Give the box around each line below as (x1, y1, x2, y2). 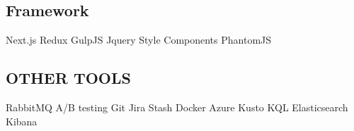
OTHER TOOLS (6, 67, 131, 89)
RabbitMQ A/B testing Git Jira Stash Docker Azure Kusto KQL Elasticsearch (6, 100, 348, 114)
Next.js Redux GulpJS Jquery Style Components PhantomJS (6, 32, 272, 47)
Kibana (6, 113, 38, 128)
